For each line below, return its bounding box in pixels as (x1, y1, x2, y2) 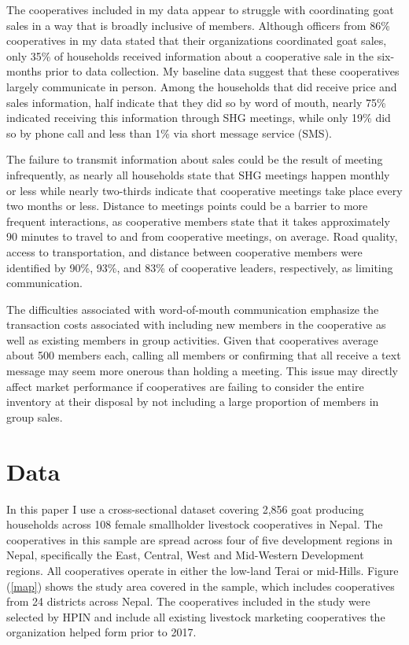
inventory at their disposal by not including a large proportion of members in (6, 393, 379, 410)
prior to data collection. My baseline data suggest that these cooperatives (45, 63, 400, 79)
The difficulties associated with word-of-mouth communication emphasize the (6, 300, 379, 317)
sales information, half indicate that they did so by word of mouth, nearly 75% (6, 94, 386, 110)
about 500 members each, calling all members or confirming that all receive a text (6, 347, 401, 363)
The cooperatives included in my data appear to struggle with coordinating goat (6, 2, 394, 17)
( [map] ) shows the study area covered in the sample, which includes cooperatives (6, 577, 395, 594)
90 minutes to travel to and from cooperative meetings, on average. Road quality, (6, 228, 398, 245)
